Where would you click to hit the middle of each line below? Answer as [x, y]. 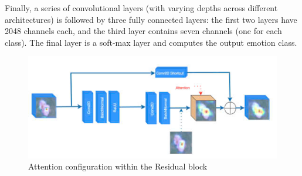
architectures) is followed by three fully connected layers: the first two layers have [151, 19]
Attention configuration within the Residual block [118, 166]
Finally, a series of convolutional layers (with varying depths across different [141, 8]
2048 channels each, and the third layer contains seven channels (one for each [143, 31]
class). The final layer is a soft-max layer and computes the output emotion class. [151, 42]
